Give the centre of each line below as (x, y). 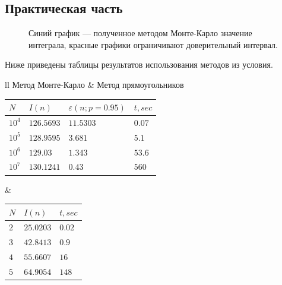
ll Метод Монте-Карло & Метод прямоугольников (94, 84)
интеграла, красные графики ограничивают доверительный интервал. (153, 44)
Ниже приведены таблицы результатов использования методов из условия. (139, 64)
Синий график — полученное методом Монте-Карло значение (140, 33)
